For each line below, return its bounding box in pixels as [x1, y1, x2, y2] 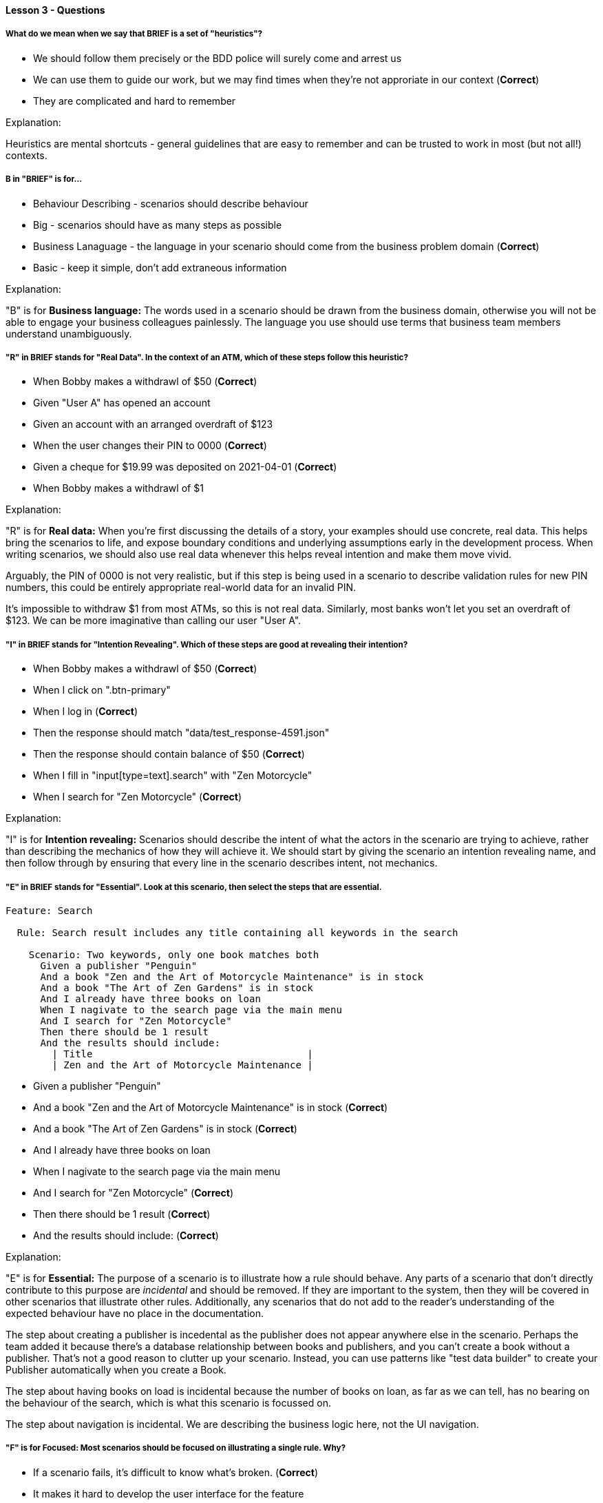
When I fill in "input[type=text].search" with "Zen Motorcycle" [33, 769, 313, 782]
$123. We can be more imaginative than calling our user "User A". [6, 614, 301, 627]
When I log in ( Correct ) [33, 705, 138, 718]
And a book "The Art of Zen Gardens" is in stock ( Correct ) [33, 1122, 297, 1134]
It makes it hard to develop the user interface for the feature [33, 1487, 304, 1500]
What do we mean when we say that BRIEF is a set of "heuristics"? [6, 29, 263, 39]
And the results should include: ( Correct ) [33, 1229, 219, 1241]
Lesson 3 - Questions [6, 4, 105, 16]
